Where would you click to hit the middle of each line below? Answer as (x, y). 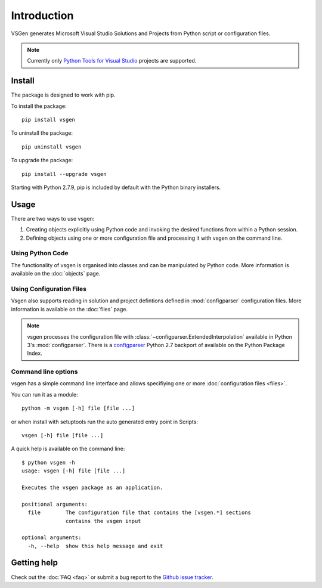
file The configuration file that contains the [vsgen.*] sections (140, 513)
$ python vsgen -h (49, 462)
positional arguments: (55, 504)
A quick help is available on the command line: (68, 449)
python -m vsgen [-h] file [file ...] (78, 408)
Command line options (44, 372)
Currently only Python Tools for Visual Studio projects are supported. (112, 61)
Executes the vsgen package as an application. (92, 487)
